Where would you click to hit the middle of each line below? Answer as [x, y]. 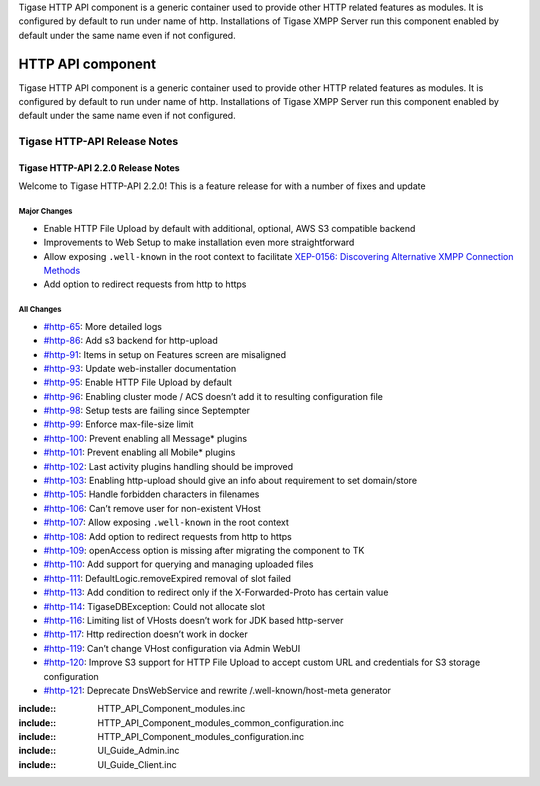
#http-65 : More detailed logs [102, 326]
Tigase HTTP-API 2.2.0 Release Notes [99, 168]
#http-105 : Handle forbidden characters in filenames [151, 494]
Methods [62, 270]
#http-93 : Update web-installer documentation [140, 368]
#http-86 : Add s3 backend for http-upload [131, 341]
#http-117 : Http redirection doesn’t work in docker [146, 634]
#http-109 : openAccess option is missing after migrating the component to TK [204, 550]
